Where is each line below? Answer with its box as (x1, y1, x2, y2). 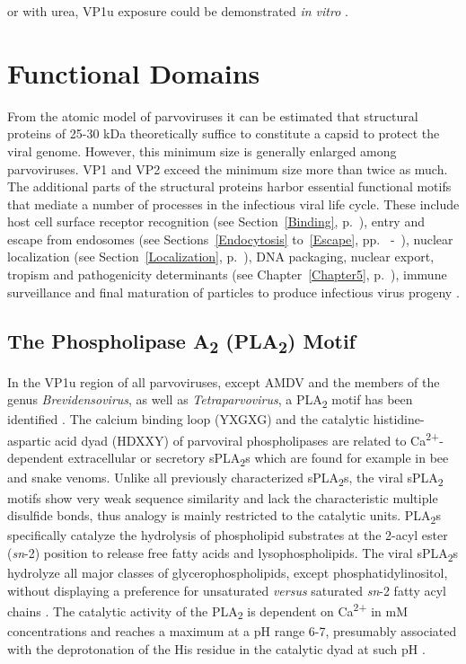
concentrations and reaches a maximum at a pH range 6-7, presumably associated (7, 621, 457, 640)
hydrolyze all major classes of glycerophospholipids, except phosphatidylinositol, (7, 563, 448, 581)
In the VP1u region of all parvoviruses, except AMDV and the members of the (7, 372, 440, 391)
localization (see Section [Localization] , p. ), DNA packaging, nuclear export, (7, 247, 435, 266)
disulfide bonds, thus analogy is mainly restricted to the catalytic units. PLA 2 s (7, 506, 441, 527)
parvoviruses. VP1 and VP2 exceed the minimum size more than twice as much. (7, 159, 448, 178)
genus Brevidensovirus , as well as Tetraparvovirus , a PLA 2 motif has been (7, 390, 413, 412)
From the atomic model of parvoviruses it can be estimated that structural (7, 106, 418, 125)
